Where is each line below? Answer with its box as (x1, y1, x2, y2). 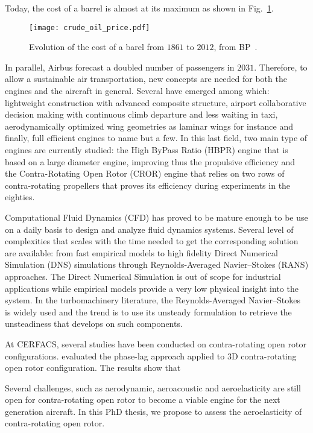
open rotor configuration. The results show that (5, 361, 181, 374)
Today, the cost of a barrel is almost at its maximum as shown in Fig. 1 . (5, 2, 274, 14)
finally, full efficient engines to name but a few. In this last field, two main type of (5, 131, 308, 144)
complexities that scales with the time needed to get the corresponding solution (5, 235, 299, 247)
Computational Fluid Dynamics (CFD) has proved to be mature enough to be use (5, 210, 308, 223)
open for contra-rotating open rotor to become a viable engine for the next (5, 393, 280, 406)
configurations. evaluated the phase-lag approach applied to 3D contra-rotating (5, 349, 297, 362)
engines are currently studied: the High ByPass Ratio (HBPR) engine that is (5, 144, 288, 156)
